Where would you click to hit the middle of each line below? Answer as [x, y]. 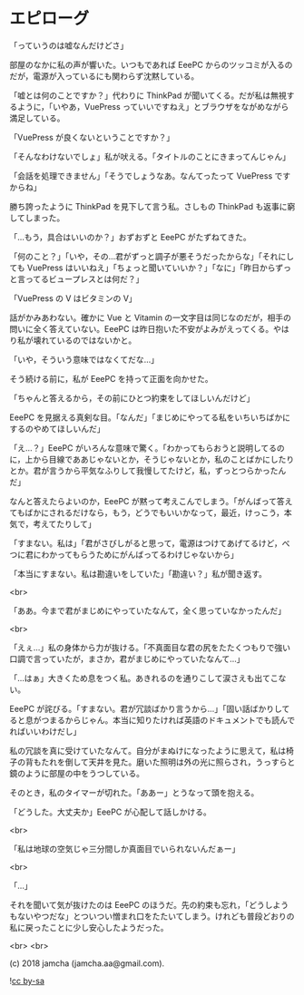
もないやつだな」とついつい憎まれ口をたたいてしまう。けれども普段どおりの [152, 916]
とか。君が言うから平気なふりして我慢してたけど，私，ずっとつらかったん [148, 470]
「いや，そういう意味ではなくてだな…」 [84, 359]
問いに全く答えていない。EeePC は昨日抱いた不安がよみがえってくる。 [142, 328]
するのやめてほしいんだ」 [57, 428]
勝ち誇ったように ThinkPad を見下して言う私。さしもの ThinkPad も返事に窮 [152, 206]
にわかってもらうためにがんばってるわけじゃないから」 [136, 554]
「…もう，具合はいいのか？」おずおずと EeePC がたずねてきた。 [130, 237]
